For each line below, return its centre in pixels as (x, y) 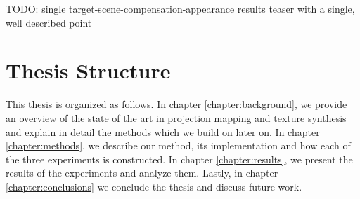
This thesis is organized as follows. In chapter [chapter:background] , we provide (176, 104)
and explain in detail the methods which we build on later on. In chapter (163, 131)
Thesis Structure (88, 70)
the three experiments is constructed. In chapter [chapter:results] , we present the (179, 159)
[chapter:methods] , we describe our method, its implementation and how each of (178, 145)
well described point (49, 22)
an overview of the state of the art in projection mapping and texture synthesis (176, 117)
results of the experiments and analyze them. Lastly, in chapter (142, 173)
